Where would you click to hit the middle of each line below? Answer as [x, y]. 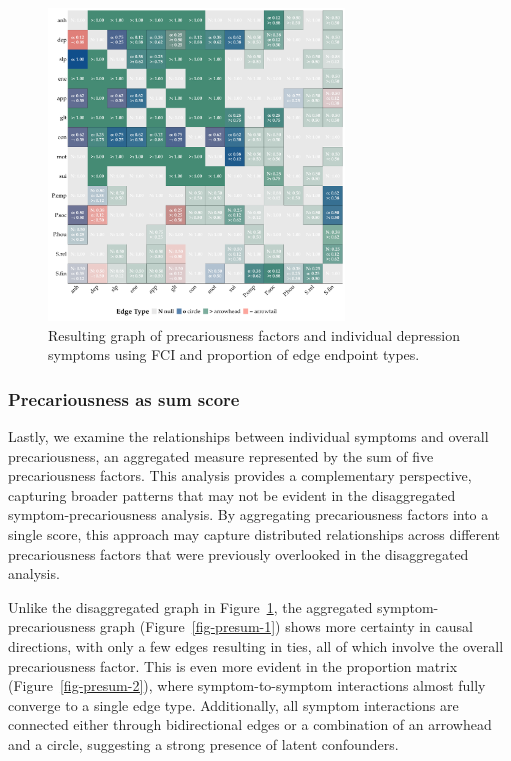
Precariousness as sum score [124, 398]
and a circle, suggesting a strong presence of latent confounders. [203, 743]
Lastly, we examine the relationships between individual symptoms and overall [248, 436]
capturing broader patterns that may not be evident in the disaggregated [232, 494]
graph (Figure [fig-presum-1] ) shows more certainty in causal [286, 626]
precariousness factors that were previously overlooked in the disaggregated [238, 553]
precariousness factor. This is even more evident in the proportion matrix [233, 665]
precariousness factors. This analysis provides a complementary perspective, [240, 475]
